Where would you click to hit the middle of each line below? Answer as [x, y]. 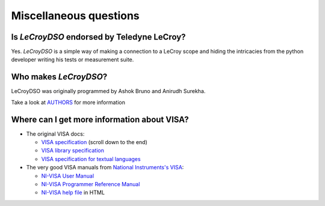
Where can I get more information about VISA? [100, 119]
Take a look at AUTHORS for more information [68, 102]
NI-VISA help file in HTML [73, 193]
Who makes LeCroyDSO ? [59, 77]
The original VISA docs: [55, 134]
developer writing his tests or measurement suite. [73, 59]
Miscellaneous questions [75, 16]
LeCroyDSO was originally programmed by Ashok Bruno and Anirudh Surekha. [108, 91]
